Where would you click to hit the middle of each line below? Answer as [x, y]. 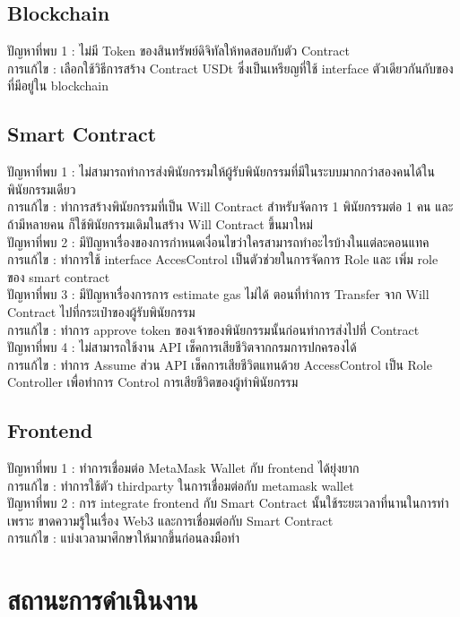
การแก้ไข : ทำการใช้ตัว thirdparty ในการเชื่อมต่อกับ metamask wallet [181, 485]
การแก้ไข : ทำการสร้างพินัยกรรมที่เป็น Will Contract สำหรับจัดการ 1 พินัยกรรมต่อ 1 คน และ [230, 206]
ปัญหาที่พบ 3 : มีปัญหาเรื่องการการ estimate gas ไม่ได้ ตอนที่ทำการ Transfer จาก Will [218, 294]
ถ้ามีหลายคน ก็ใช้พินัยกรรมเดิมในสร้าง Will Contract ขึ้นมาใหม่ [160, 223]
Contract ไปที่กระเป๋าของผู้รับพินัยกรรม [101, 311]
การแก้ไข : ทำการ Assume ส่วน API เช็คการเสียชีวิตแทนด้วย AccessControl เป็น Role [220, 364]
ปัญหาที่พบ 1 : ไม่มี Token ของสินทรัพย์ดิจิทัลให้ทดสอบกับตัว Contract [178, 51]
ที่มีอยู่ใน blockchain [58, 86]
